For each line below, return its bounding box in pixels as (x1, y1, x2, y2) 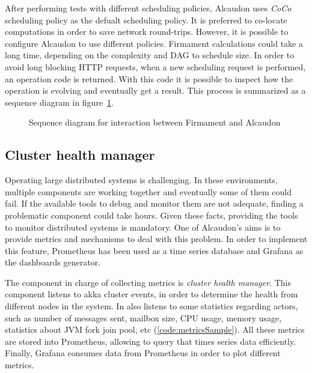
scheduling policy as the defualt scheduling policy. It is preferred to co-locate (5, 13, 287, 26)
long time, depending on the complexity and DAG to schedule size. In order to (5, 49, 295, 61)
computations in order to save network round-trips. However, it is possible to (5, 25, 289, 38)
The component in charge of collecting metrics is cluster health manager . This (5, 276, 291, 288)
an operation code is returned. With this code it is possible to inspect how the (5, 72, 293, 85)
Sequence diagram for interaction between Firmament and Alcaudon (29, 116, 281, 129)
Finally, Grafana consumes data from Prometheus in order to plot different (5, 347, 281, 359)
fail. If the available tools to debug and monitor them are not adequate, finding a (5, 197, 304, 210)
